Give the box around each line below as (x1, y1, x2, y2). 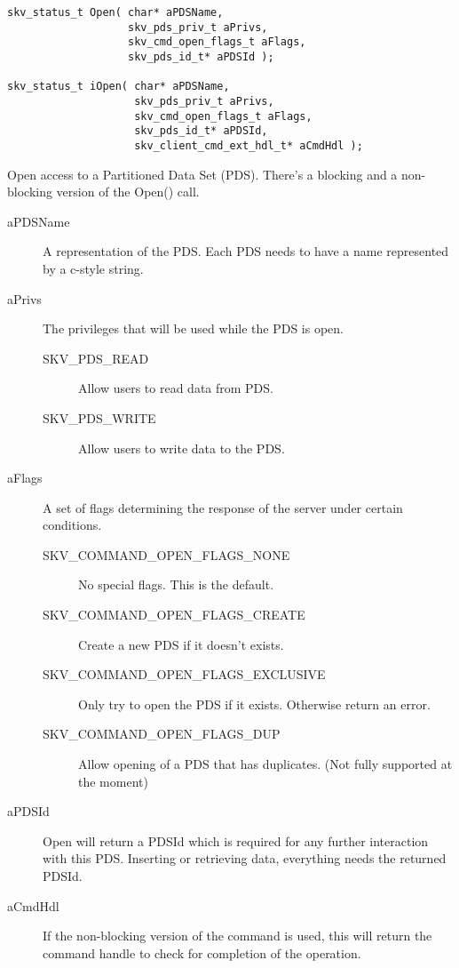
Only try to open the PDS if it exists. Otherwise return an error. (78, 694, 431, 713)
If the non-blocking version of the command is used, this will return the (43, 926, 432, 945)
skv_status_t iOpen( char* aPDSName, (7, 80, 230, 93)
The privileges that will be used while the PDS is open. (43, 319, 344, 338)
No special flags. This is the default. (78, 575, 274, 594)
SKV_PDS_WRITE (43, 408, 156, 427)
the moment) (78, 772, 148, 790)
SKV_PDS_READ (43, 348, 149, 367)
